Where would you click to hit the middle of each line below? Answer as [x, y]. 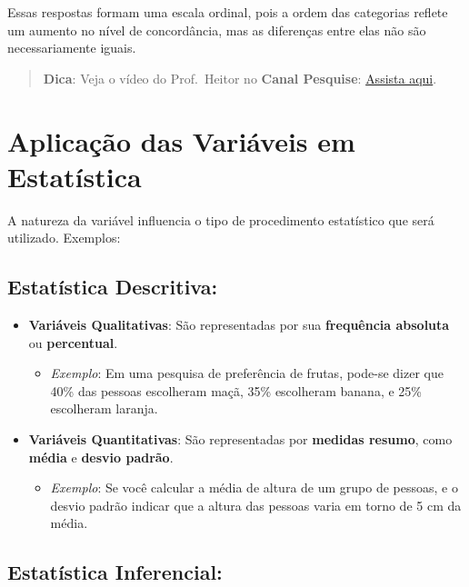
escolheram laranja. [104, 408]
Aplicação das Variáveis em [181, 140]
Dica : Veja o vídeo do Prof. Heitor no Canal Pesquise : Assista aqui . [240, 78]
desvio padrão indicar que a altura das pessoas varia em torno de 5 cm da [256, 505]
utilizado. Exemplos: [64, 238]
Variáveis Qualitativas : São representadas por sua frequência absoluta [239, 325]
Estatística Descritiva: [113, 287]
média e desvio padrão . [101, 457]
